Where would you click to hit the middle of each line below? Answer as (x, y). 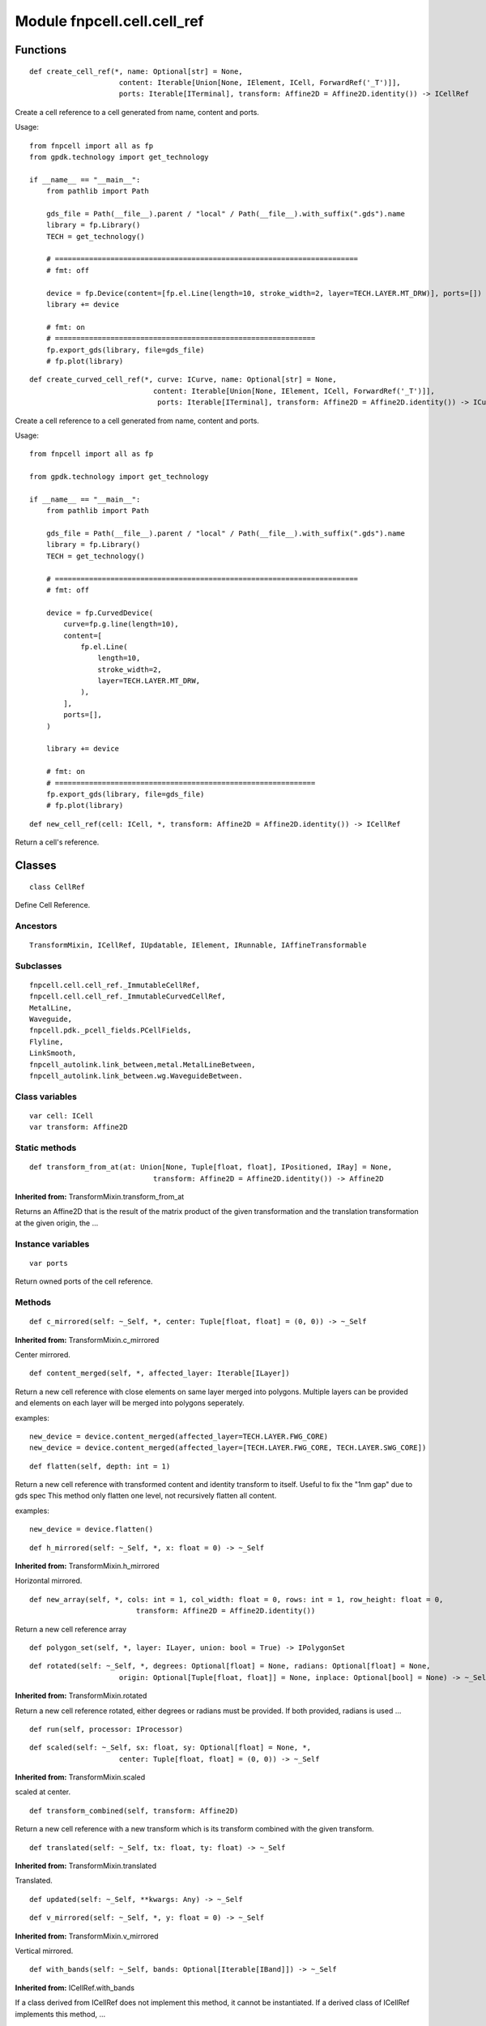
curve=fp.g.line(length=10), (122, 624)
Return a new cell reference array (71, 1629)
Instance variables (52, 1244)
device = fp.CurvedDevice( (100, 613)
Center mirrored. (43, 1354)
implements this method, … (60, 2014)
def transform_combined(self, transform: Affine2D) (134, 1810)
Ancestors (36, 925)
